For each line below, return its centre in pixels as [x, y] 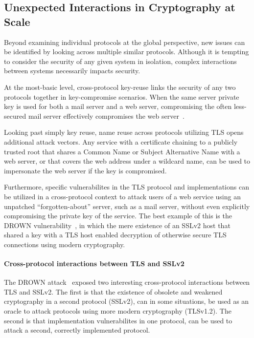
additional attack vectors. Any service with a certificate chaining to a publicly [121, 141]
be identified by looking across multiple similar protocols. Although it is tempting [127, 52]
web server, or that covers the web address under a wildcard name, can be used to [127, 161]
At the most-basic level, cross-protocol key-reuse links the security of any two [120, 87]
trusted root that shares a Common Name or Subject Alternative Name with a [122, 151]
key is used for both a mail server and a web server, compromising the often [118, 106]
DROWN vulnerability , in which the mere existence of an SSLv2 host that [117, 225]
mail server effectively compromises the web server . [106, 116]
